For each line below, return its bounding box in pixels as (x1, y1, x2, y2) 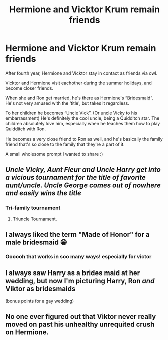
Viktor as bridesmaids (5, 285, 76, 293)
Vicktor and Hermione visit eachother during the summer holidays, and (5, 80, 152, 86)
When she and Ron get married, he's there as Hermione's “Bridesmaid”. (5, 95, 153, 101)
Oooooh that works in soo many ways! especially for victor (5, 253, 152, 260)
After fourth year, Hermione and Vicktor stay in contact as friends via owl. (5, 70, 158, 76)
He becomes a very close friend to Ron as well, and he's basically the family (5, 135, 163, 142)
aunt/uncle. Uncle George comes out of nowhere (5, 181, 161, 190)
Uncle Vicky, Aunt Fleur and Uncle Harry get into (5, 165, 161, 174)
